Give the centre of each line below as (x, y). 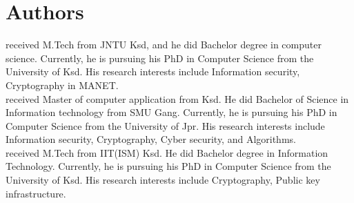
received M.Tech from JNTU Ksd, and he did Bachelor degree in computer (164, 45)
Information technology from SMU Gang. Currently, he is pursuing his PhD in (171, 112)
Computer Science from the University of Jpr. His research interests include (165, 125)
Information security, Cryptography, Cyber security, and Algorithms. (151, 139)
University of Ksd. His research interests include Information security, (153, 71)
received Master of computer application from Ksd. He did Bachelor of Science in (177, 98)
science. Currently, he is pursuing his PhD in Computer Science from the (160, 58)
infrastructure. (36, 193)
